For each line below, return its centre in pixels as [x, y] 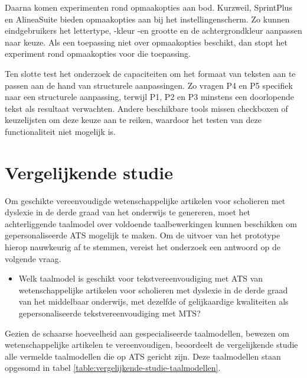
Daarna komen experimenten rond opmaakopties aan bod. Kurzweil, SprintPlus [148, 7]
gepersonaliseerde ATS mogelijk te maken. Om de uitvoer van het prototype [143, 235]
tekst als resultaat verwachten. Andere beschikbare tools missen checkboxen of [146, 108]
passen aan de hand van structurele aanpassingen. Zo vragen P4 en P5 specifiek [149, 85]
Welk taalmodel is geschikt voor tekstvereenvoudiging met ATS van [141, 278]
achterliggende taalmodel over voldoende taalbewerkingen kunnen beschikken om [151, 223]
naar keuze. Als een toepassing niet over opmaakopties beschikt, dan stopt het [146, 42]
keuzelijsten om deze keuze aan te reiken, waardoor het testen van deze [133, 120]
